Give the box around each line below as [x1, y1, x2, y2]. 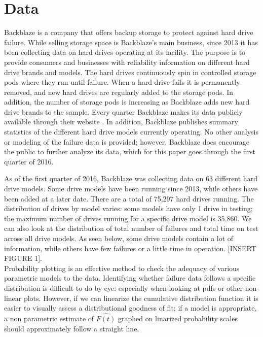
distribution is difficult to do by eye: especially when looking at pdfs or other [4, 282, 243, 293]
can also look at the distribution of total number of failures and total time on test [4, 223, 258, 233]
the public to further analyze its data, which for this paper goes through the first [4, 146, 256, 157]
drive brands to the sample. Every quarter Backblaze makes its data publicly [4, 106, 243, 117]
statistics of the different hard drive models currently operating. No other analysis [4, 126, 259, 137]
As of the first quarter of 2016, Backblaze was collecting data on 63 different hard [4, 173, 257, 184]
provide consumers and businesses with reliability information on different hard [4, 56, 250, 67]
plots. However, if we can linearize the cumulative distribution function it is [23, 292, 258, 303]
